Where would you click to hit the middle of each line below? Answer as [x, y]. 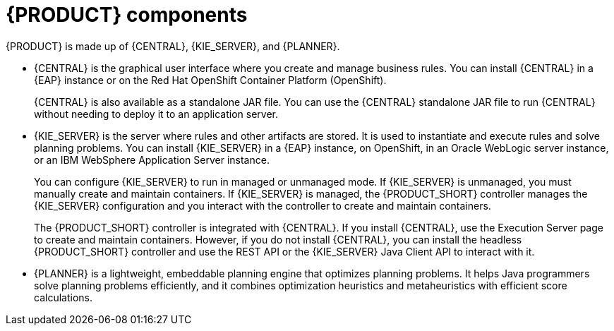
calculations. [63, 297]
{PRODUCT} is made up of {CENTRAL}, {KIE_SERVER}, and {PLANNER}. [173, 46]
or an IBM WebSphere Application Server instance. [152, 160]
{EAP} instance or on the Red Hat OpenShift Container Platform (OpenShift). [210, 80]
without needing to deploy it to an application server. [156, 114]
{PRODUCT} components [127, 15]
